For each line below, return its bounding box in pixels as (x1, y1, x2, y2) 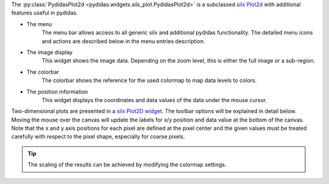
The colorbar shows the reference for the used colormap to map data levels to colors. (41, 77, 257, 84)
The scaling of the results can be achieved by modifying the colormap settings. (27, 161, 227, 168)
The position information (26, 88, 88, 95)
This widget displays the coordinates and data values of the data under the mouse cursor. (41, 96, 267, 103)
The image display (26, 49, 73, 56)
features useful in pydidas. (11, 9, 79, 16)
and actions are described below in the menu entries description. (41, 37, 205, 45)
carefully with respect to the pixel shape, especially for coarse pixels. (11, 133, 185, 140)
